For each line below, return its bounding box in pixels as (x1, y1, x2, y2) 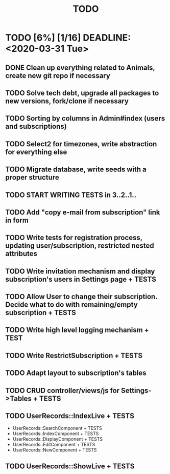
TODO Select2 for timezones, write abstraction (5, 140, 157, 148)
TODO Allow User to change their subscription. (5, 292, 158, 301)
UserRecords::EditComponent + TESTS (12, 442, 95, 448)
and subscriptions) (5, 122, 67, 131)
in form (5, 216, 29, 225)
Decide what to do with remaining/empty (5, 301, 138, 309)
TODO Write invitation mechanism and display (5, 267, 155, 275)
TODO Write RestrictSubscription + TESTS (5, 351, 143, 360)
